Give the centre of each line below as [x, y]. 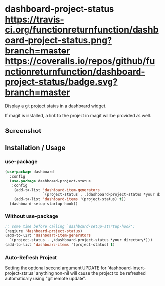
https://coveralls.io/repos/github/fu [80, 61]
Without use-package [32, 216]
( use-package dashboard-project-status [50, 181]
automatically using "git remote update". [46, 278]
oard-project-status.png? [58, 40]
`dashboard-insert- [127, 268]
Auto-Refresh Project [31, 257]
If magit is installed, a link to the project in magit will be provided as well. [78, 115]
